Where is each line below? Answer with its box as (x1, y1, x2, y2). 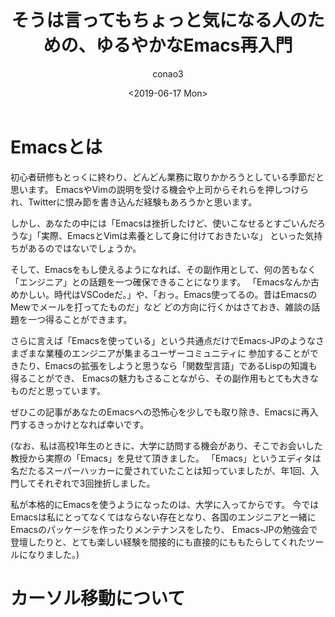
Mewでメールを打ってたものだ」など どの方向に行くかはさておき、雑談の (10, 301, 312, 313)
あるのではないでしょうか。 (27, 242, 142, 254)
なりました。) (27, 548, 80, 560)
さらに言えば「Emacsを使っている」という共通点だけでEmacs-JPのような (10, 334, 316, 346)
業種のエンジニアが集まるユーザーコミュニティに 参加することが (44, 347, 310, 359)
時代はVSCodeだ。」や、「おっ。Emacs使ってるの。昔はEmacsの (53, 288, 318, 300)
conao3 (152, 67, 184, 80)
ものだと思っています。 (10, 384, 106, 396)
